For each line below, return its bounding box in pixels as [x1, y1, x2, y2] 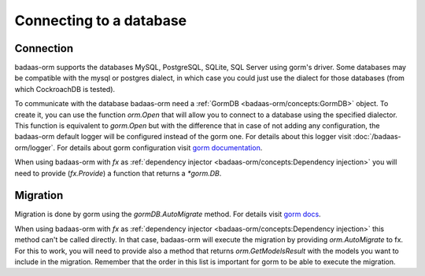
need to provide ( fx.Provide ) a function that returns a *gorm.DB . [14, 168, 222, 178]
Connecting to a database [14, 12, 187, 29]
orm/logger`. [14, 142, 56, 153]
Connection [14, 42, 74, 55]
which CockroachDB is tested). [14, 84, 116, 94]
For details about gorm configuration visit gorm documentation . [57, 142, 263, 153]
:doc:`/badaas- [353, 132, 401, 142]
